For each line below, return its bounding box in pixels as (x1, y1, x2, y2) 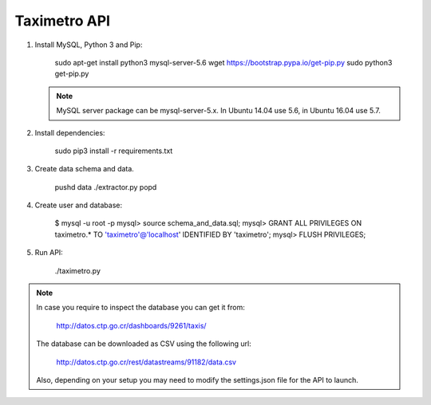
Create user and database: (34, 200, 123, 210)
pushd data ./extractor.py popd (54, 182, 157, 191)
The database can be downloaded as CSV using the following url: (36, 339, 251, 348)
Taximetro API (14, 12, 111, 29)
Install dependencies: (34, 128, 105, 137)
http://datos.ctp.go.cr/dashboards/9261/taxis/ (56, 320, 207, 330)
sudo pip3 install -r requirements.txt (54, 146, 173, 155)
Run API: (34, 248, 63, 258)
